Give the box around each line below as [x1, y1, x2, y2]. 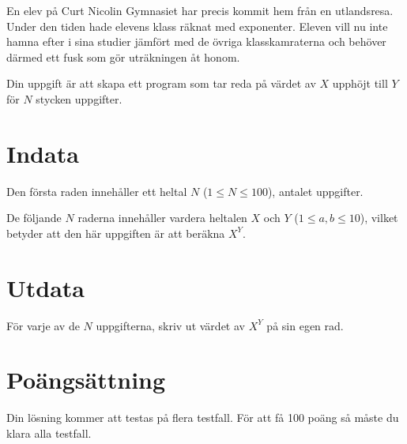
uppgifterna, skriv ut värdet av [96, 317, 245, 333]
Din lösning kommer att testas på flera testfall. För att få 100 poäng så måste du [6, 409, 399, 426]
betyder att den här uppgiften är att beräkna [6, 224, 225, 241]
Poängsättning [6, 363, 166, 396]
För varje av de [6, 317, 80, 333]
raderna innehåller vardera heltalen [77, 209, 247, 226]
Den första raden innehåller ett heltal [6, 182, 187, 199]
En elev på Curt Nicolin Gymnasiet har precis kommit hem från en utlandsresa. [6, 2, 394, 18]
